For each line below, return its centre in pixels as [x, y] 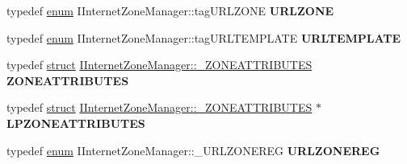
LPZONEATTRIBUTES [76, 123]
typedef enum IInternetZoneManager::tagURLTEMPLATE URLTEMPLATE [204, 37]
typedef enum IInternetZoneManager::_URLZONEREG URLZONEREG [193, 150]
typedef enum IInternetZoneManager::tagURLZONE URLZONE [170, 10]
